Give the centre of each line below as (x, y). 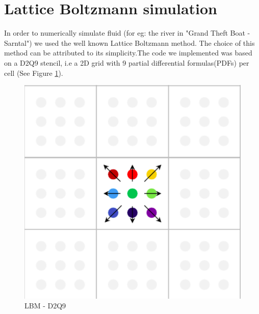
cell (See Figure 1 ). (34, 73)
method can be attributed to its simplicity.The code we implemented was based (128, 53)
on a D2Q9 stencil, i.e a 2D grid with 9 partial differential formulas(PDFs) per (127, 62)
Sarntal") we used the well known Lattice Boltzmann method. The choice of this (129, 42)
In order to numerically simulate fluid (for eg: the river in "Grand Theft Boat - (127, 33)
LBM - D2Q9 (45, 306)
